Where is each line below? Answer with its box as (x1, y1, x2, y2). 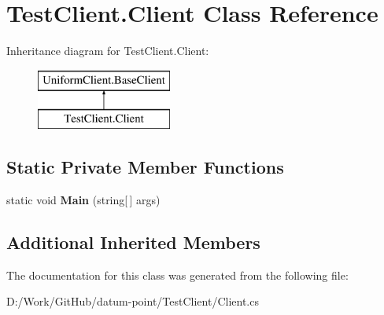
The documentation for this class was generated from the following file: (6, 266, 349, 283)
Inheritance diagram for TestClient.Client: (6, 42, 209, 59)
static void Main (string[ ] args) (6, 192, 161, 208)
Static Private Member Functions (6, 155, 284, 179)
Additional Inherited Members (6, 230, 260, 255)
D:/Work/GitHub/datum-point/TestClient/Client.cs (6, 293, 259, 310)
